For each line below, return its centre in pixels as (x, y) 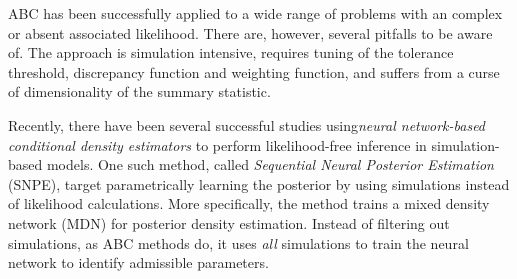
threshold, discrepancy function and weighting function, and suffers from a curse (254, 71)
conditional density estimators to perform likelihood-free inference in (217, 144)
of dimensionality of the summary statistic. (139, 91)
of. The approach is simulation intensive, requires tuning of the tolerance (231, 52)
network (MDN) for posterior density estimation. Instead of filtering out (229, 222)
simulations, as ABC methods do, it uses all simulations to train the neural (238, 242)
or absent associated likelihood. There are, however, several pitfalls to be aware (250, 32)
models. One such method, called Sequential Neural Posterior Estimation (270, 164)
